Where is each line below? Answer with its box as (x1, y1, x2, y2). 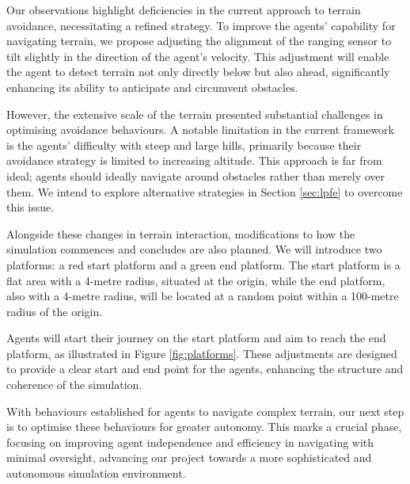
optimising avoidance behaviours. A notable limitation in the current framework (6, 121, 394, 138)
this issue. (6, 199, 55, 215)
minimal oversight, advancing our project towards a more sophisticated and (6, 449, 372, 466)
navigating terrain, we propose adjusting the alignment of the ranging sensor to (6, 32, 392, 49)
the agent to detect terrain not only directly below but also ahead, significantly (6, 63, 390, 80)
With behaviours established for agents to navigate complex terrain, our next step (6, 402, 404, 419)
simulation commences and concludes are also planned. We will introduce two (6, 241, 382, 257)
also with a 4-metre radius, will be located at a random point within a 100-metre (6, 288, 399, 304)
